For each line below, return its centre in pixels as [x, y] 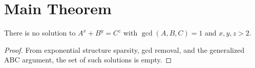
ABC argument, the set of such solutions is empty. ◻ [88, 60]
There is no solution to [40, 33]
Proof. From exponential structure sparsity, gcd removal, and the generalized [124, 49]
